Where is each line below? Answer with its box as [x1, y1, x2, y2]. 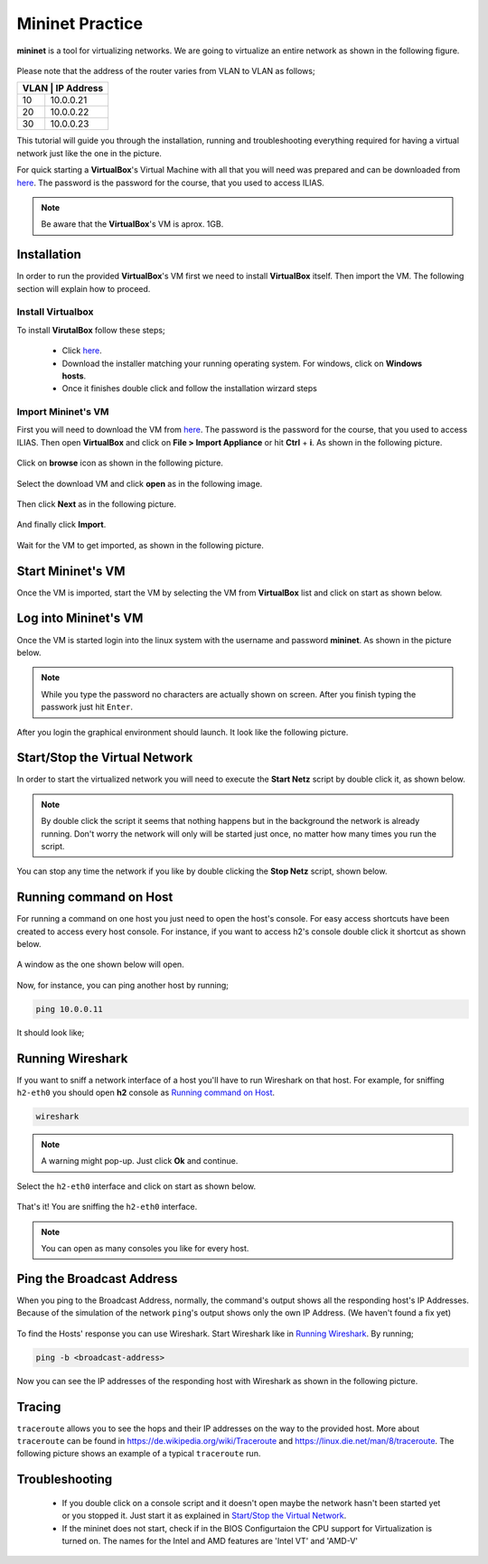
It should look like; [16, 1026, 85, 1038]
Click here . [61, 345, 103, 356]
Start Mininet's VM [16, 563, 126, 578]
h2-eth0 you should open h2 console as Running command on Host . [16, 1087, 276, 1098]
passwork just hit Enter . [41, 701, 134, 713]
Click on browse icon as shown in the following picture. [16, 457, 223, 469]
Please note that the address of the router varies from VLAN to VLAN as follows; [16, 65, 315, 76]
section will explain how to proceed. [16, 283, 151, 294]
